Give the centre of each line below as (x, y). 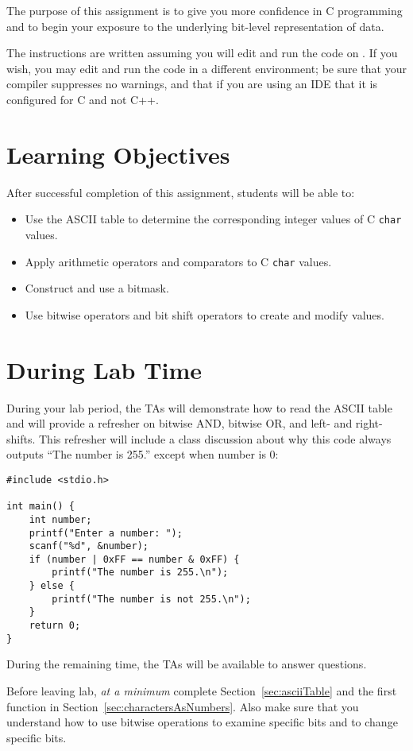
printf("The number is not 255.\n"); (151, 599)
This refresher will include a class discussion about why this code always (215, 438)
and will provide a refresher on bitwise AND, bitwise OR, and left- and (179, 423)
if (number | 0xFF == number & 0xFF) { (134, 559)
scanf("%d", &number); (89, 546)
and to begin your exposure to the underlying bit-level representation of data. (195, 26)
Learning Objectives (118, 154)
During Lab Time (104, 369)
